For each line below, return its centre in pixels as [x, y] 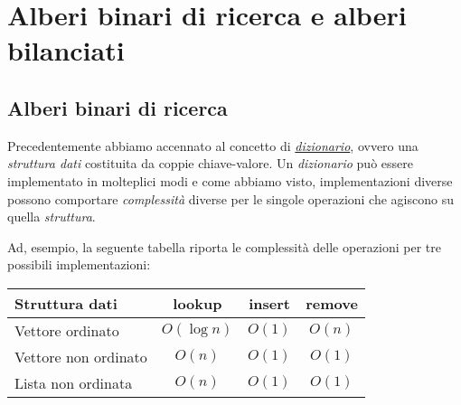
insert [269, 303]
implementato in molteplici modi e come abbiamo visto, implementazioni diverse [230, 180]
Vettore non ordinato [81, 356]
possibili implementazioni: [79, 264]
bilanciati [66, 50]
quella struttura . [52, 217]
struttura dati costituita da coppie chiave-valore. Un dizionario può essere [210, 163]
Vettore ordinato [67, 330]
